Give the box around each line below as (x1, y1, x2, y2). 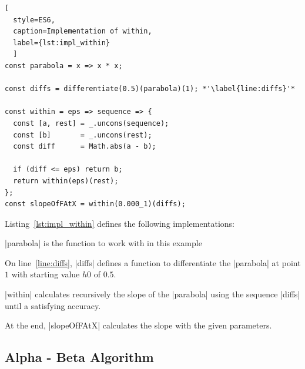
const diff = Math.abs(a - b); (13, 142, 156, 151)
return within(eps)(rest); (13, 176, 119, 185)
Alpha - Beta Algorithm (5, 348, 154, 366)
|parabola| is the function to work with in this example (5, 237, 202, 249)
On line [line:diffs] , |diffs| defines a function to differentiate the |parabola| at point (5, 256, 301, 269)
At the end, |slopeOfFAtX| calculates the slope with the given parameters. (5, 319, 272, 331)
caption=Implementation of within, (13, 27, 152, 36)
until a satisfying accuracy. (5, 299, 101, 311)
